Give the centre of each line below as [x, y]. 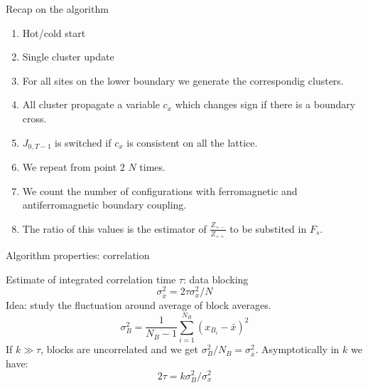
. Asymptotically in [297, 349]
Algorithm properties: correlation [78, 255]
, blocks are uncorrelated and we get [120, 349]
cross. [34, 118]
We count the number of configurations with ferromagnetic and [160, 190]
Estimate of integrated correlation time [91, 279]
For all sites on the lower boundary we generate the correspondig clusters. [183, 80]
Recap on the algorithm [57, 9]
